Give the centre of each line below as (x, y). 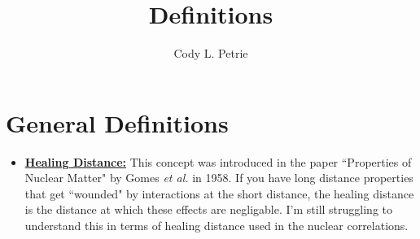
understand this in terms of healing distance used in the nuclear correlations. (217, 226)
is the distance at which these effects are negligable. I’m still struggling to (209, 209)
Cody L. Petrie (211, 53)
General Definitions (117, 122)
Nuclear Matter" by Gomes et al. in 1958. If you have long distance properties (219, 178)
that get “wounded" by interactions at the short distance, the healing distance (219, 193)
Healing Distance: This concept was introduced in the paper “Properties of (218, 161)
